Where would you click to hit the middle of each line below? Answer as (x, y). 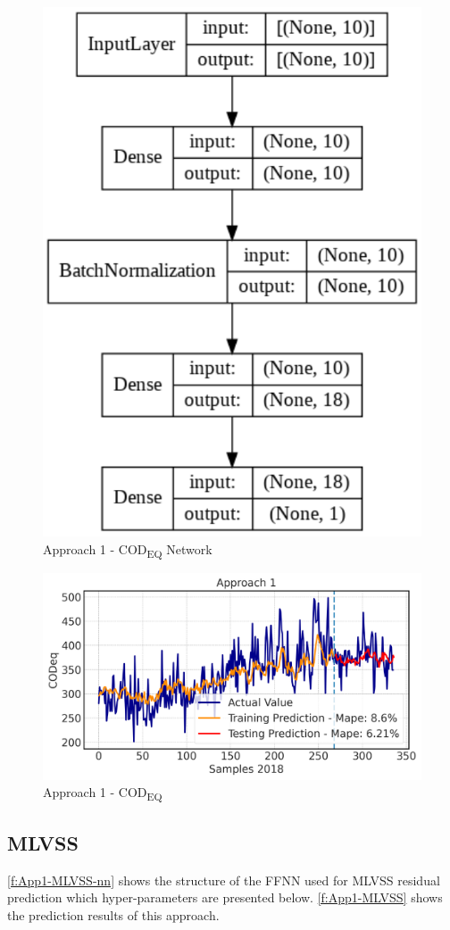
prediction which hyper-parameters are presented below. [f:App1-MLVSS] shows (225, 897)
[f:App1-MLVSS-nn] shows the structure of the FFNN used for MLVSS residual (224, 880)
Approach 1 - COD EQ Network (128, 550)
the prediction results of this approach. (113, 914)
